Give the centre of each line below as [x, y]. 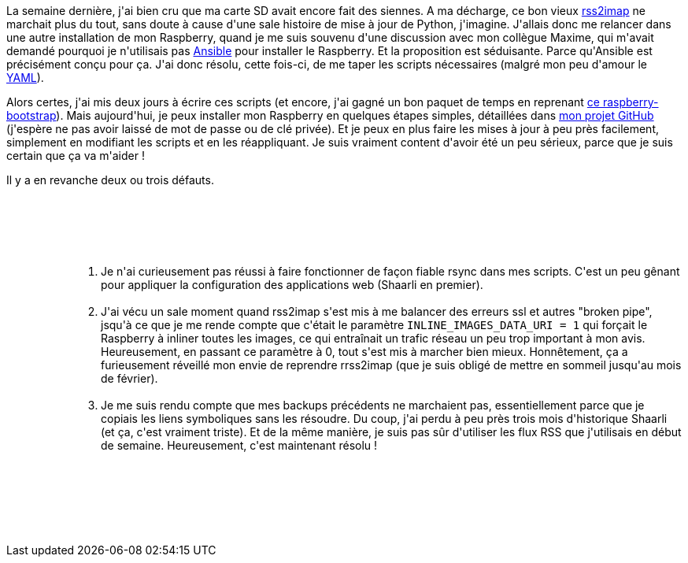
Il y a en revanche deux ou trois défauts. [110, 180]
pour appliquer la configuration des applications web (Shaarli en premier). [292, 285]
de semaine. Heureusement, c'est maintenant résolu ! [239, 445]
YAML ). [25, 78]
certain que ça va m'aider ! [76, 156]
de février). [129, 378]
